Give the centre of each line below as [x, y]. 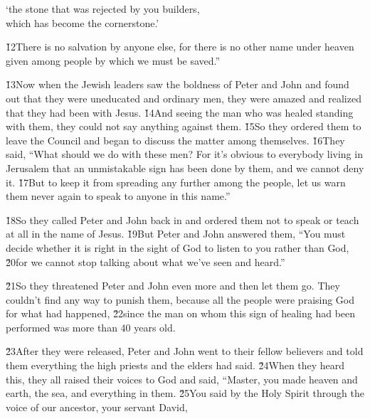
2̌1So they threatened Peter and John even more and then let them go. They [173, 286]
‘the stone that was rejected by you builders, [103, 9]
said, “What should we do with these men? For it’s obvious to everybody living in [184, 154]
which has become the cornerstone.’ [83, 22]
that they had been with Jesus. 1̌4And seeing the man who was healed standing [180, 112]
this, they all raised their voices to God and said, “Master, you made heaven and [182, 379]
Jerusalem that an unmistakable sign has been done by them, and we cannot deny [185, 168]
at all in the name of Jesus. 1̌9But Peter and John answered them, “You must [176, 234]
